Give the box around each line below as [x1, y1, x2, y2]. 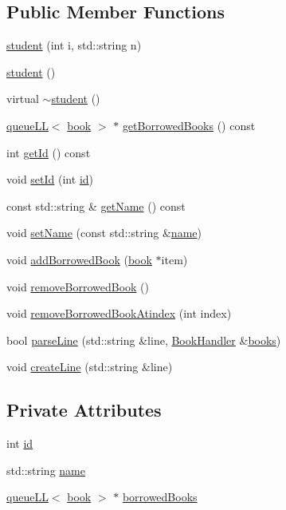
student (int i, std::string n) [6, 37, 142, 53]
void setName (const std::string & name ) [6, 224, 202, 241]
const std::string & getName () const [6, 197, 186, 214]
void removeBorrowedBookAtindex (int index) [6, 305, 232, 322]
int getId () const [6, 144, 91, 160]
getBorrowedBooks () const [122, 117, 256, 133]
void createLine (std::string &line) [6, 358, 173, 375]
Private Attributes [6, 397, 162, 422]
